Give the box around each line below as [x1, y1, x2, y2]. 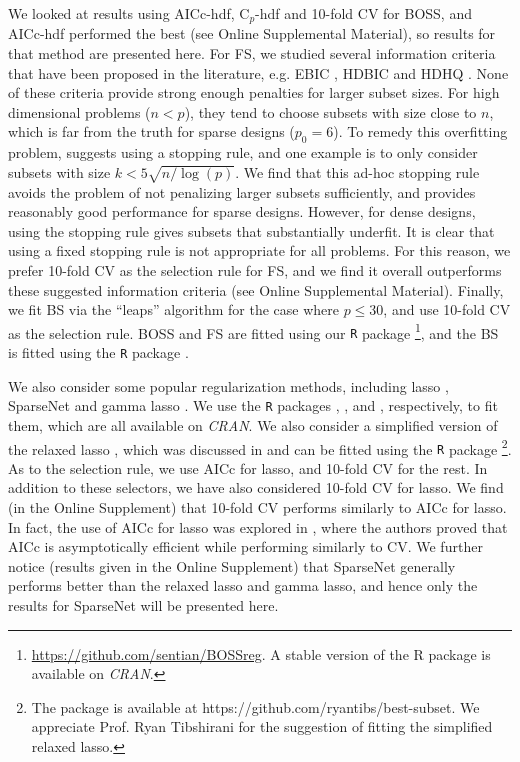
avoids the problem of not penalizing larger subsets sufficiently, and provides [8, 181, 476, 202]
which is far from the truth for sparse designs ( [8, 121, 295, 142]
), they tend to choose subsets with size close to [184, 101, 477, 122]
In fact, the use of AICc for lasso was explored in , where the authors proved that [8, 516, 508, 537]
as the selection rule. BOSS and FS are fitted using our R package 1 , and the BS [8, 319, 499, 343]
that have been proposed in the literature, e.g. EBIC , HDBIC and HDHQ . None [8, 62, 509, 83]
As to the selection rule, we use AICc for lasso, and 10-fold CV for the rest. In [8, 457, 488, 478]
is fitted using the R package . [8, 342, 189, 363]
